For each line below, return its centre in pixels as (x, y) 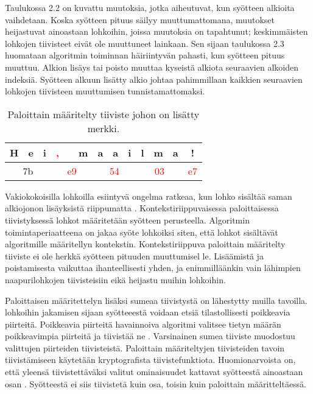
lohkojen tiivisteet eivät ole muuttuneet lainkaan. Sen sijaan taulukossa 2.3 (145, 43)
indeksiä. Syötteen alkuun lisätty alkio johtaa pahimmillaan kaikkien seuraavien (154, 79)
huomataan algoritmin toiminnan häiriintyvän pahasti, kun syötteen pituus (145, 55)
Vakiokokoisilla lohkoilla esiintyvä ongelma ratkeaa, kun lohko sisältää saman (149, 196)
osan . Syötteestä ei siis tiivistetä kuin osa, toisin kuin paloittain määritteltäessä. (156, 383)
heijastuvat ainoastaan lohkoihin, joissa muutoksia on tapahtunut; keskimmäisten (156, 31)
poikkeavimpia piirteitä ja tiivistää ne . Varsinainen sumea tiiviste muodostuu (150, 336)
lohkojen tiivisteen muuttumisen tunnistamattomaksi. (105, 91)
